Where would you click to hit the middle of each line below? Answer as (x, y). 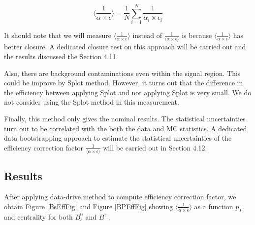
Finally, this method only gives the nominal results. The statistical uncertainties (125, 118)
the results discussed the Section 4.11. (61, 56)
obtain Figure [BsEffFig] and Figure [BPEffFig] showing (89, 206)
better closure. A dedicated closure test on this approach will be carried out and (125, 47)
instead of (147, 35)
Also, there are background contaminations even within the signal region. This (122, 73)
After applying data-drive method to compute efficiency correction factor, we (120, 197)
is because (197, 35)
